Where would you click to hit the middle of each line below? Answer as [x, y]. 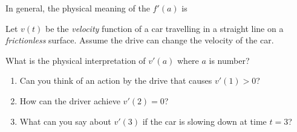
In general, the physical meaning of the [78, 8]
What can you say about [65, 121]
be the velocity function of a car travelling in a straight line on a [165, 28]
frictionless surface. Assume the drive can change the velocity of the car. [140, 40]
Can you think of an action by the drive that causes [116, 80]
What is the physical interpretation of [76, 60]
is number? [229, 60]
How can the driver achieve [70, 100]
